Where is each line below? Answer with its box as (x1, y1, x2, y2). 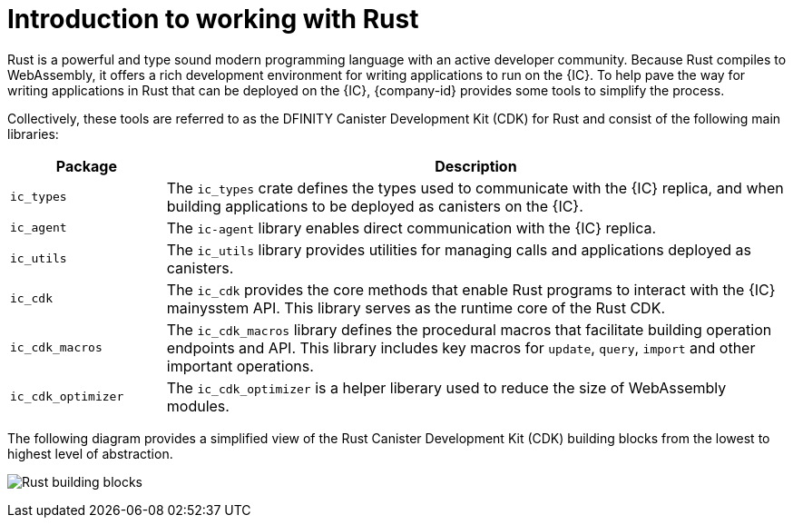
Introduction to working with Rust (7, 4, 419, 35)
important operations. (166, 356, 314, 375)
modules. (166, 396, 230, 415)
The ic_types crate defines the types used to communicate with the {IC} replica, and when (166, 178, 784, 197)
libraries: (7, 125, 59, 142)
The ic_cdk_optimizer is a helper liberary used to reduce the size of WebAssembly (166, 378, 727, 397)
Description (435, 156, 517, 175)
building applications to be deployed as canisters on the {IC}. (166, 196, 583, 215)
